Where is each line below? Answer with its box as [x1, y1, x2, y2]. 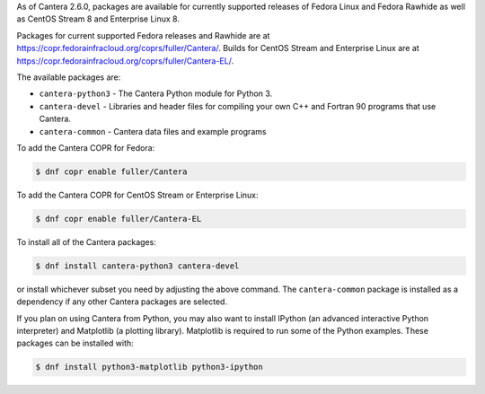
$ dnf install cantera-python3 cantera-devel [35, 260, 240, 271]
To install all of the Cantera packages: [16, 236, 156, 247]
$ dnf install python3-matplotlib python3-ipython [35, 362, 264, 372]
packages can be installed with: [16, 337, 134, 349]
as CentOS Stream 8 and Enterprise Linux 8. [16, 13, 180, 24]
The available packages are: [16, 72, 121, 83]
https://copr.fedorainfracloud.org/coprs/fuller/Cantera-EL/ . [16, 55, 234, 66]
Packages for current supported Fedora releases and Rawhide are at [16, 30, 270, 40]
